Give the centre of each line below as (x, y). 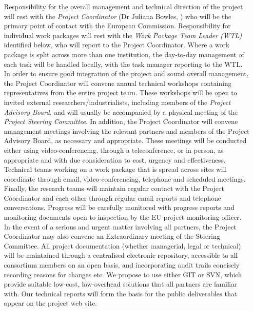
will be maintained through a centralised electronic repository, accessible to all (121, 255)
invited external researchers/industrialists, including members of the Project (117, 102)
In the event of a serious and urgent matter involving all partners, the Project (120, 226)
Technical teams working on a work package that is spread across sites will (116, 169)
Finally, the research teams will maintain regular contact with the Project (114, 188)
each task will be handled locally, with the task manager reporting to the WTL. (123, 64)
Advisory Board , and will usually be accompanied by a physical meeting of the (121, 112)
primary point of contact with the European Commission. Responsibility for (117, 26)
